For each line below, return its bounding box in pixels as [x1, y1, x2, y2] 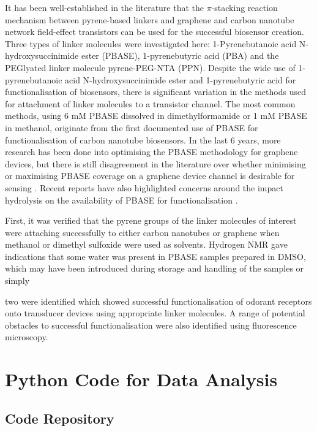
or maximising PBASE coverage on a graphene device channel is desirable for [5, 169, 295, 182]
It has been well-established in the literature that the [5, 1, 204, 13]
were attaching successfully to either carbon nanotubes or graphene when [5, 226, 280, 238]
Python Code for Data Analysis [5, 367, 278, 392]
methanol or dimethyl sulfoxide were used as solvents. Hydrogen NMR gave [5, 238, 288, 251]
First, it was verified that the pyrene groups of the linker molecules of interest [5, 214, 297, 227]
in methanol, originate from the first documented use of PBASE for [5, 121, 258, 134]
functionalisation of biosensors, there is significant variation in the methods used [5, 85, 306, 98]
